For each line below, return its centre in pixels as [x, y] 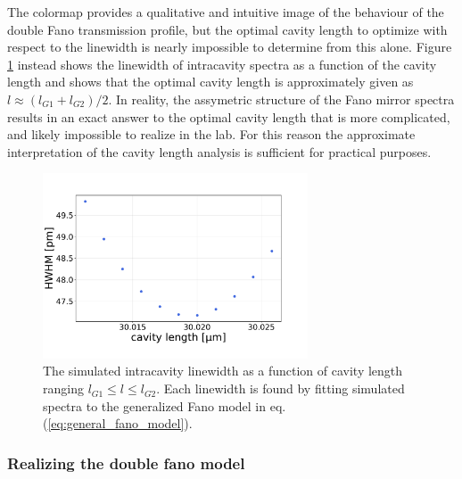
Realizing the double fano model [126, 462]
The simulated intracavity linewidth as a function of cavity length [223, 371]
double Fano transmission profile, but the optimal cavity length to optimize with [227, 29]
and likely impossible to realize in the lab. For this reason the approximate [211, 134]
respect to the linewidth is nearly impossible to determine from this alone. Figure [230, 47]
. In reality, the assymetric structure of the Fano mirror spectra [281, 99]
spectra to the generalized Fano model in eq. [165, 405]
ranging [63, 388]
